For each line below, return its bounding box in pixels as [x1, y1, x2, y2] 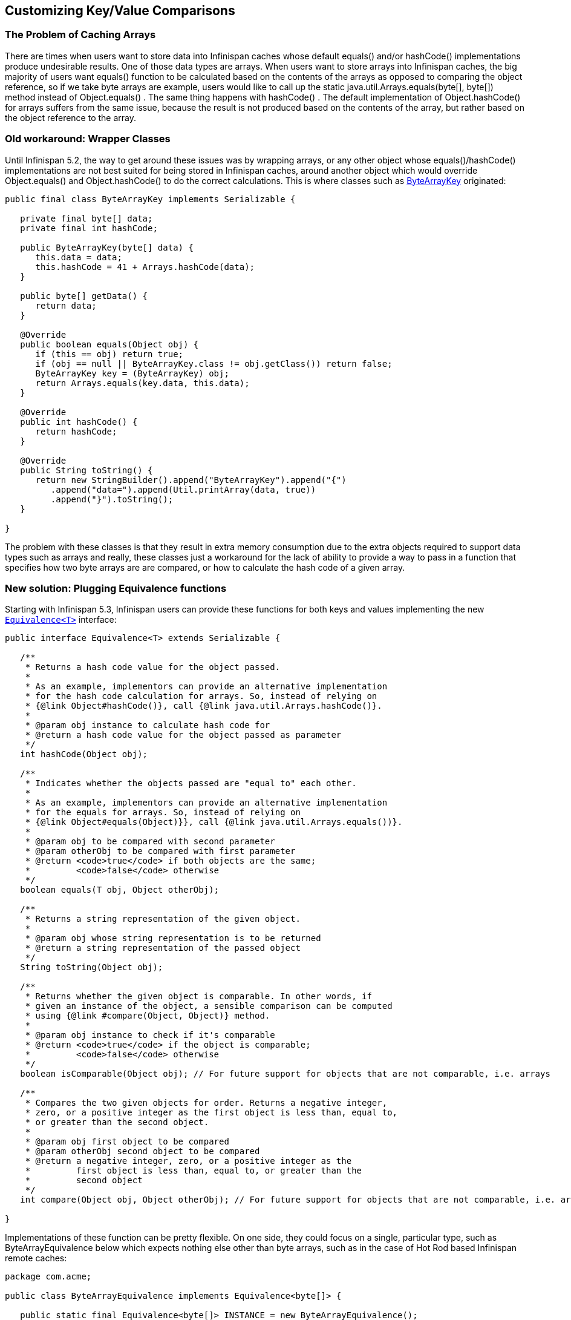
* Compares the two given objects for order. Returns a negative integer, [25, 1098, 388, 1108]
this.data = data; [35, 252, 122, 262]
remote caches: [5, 1253, 67, 1264]
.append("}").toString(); [50, 494, 174, 504]
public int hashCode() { [20, 416, 138, 427]
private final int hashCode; [20, 223, 158, 233]
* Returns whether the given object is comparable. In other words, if [25, 991, 372, 1002]
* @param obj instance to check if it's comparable [25, 1030, 275, 1040]
